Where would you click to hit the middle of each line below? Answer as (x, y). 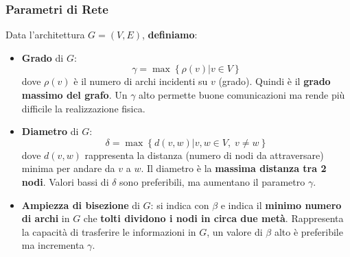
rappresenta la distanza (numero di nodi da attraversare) (204, 155)
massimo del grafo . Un (74, 95)
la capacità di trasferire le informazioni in (109, 231)
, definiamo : (170, 35)
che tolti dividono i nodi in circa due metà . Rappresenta (213, 218)
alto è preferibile (308, 231)
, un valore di (235, 231)
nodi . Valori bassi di (65, 181)
